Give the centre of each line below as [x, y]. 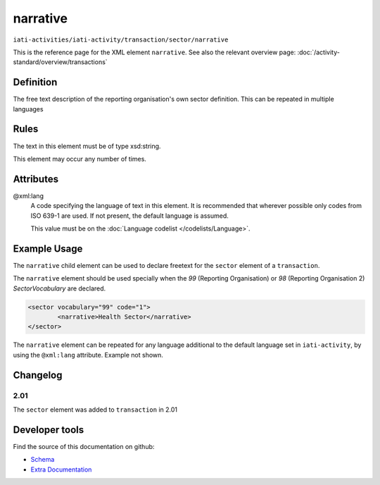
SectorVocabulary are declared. [59, 288]
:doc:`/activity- [319, 52]
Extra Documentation [61, 469]
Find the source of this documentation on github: [84, 446]
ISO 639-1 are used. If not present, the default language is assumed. [129, 216]
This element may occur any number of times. [80, 159]
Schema [43, 460]
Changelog [38, 375]
